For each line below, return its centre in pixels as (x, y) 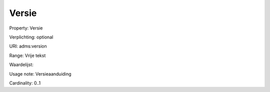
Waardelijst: (21, 64)
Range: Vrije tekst (27, 55)
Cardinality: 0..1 (25, 83)
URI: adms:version (28, 46)
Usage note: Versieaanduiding (40, 74)
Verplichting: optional (31, 37)
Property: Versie (26, 28)
